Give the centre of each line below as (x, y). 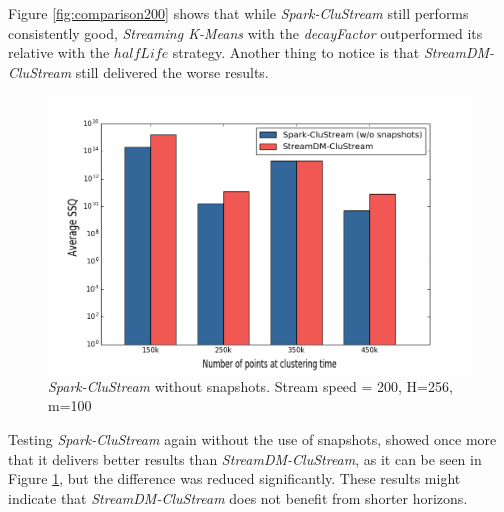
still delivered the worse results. (172, 71)
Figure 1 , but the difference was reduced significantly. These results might (234, 478)
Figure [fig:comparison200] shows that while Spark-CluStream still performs (238, 13)
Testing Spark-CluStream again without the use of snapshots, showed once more (252, 439)
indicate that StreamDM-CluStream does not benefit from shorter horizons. (238, 497)
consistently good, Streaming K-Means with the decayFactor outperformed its (245, 32)
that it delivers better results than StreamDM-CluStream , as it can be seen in (245, 458)
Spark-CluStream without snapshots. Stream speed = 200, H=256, (250, 385)
